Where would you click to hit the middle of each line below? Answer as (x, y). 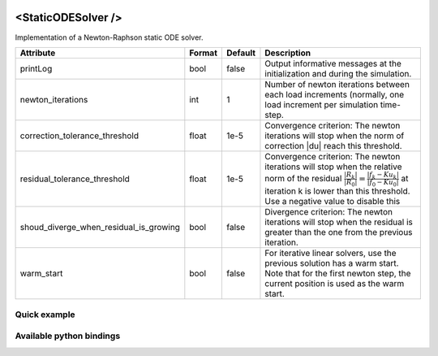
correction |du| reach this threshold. (333, 145)
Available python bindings (68, 336)
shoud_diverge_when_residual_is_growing (100, 228)
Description (288, 53)
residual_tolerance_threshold (75, 179)
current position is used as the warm (335, 284)
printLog (36, 68)
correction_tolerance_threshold (79, 136)
